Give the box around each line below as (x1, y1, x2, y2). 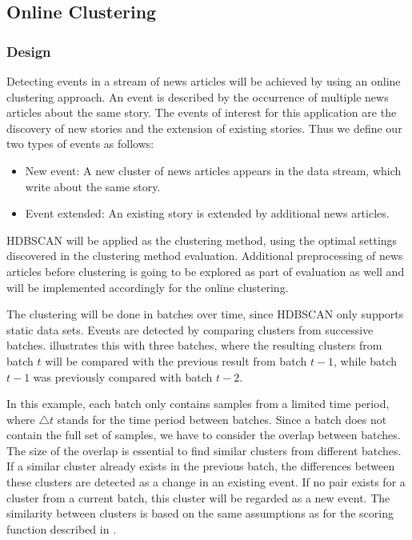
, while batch (334, 352, 398, 369)
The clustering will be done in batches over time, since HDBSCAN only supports (6, 306, 404, 322)
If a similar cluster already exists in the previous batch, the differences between (6, 458, 395, 474)
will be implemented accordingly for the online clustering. (6, 278, 289, 295)
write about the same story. (25, 178, 161, 194)
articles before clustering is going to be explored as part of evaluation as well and (6, 262, 405, 279)
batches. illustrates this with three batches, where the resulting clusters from (6, 337, 382, 354)
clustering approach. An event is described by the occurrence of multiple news (6, 88, 389, 105)
